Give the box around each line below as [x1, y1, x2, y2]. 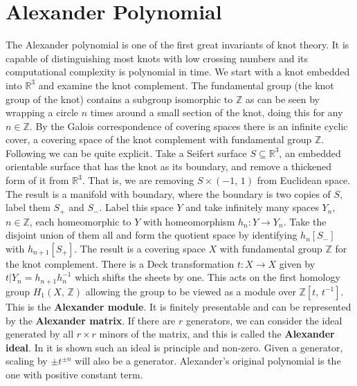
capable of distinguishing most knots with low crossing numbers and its [6, 50, 309, 65]
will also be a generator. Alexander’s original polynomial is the [75, 353, 341, 368]
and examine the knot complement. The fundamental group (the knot [38, 77, 334, 92]
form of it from [6, 173, 69, 187]
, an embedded [279, 145, 341, 160]
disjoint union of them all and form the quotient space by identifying [6, 228, 297, 242]
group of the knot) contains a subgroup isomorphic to [6, 91, 233, 106]
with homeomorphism [143, 214, 235, 228]
